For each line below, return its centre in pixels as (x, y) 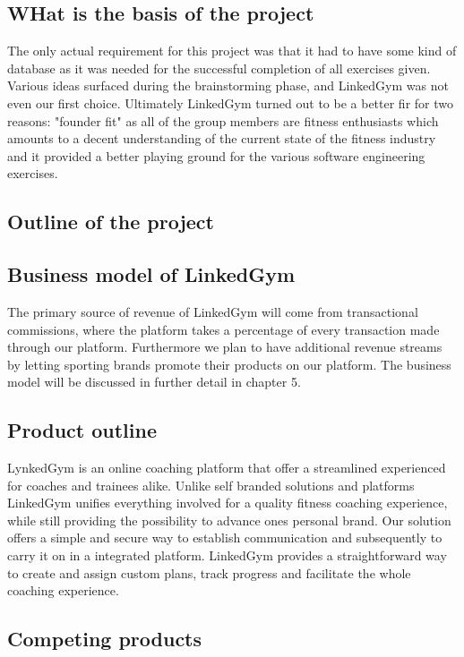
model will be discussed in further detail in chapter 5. (154, 382)
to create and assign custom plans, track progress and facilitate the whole (209, 572)
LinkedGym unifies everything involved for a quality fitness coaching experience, (228, 503)
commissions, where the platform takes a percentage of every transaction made (223, 329)
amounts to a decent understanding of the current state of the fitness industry (222, 138)
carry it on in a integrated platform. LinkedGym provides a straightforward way (227, 555)
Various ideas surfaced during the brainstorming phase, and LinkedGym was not (228, 85)
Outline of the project (111, 222)
